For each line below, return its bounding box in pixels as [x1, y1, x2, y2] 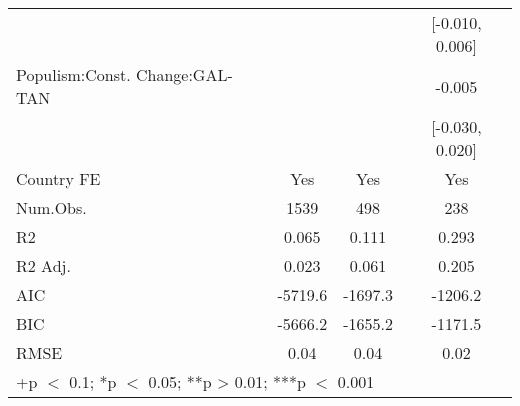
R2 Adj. [16, 254, 71, 277]
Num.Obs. [16, 196, 87, 219]
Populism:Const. [16, 63, 131, 86]
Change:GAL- [135, 63, 233, 86]
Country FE [16, 167, 101, 190]
